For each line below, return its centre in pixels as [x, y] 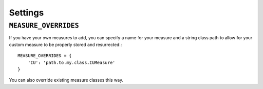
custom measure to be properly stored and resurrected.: [66, 44]
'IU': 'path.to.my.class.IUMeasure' [71, 62]
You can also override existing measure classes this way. [66, 80]
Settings [26, 13]
